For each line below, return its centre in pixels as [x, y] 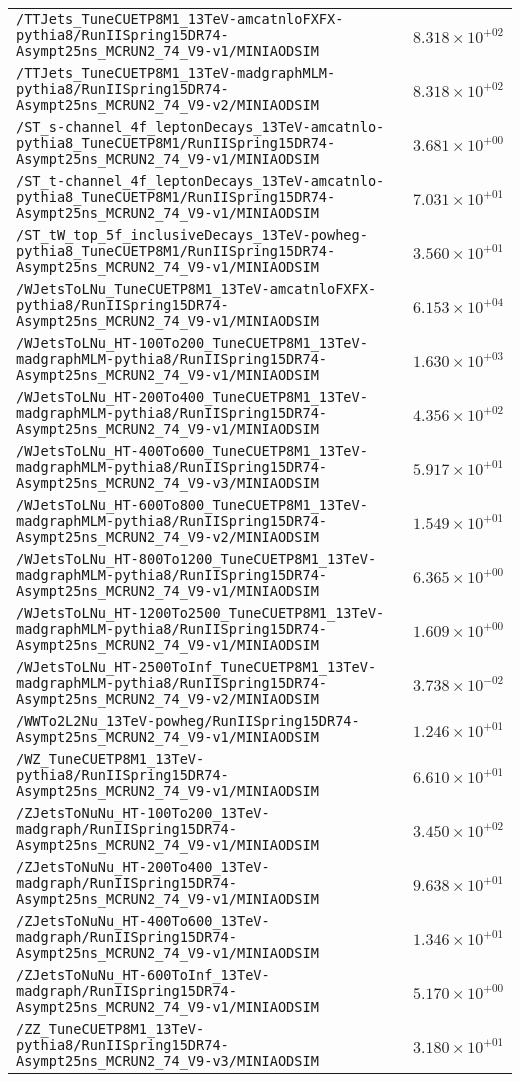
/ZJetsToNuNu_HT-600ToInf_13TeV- [143, 975]
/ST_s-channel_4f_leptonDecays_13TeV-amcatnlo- [200, 127]
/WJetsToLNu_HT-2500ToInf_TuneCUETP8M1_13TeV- [196, 667]
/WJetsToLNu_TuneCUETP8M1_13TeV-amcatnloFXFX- [196, 289]
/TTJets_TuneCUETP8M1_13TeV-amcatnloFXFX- [180, 19]
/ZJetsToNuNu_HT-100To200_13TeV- [143, 813]
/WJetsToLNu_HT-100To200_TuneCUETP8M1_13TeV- [192, 343]
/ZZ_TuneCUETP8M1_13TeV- [110, 1029]
